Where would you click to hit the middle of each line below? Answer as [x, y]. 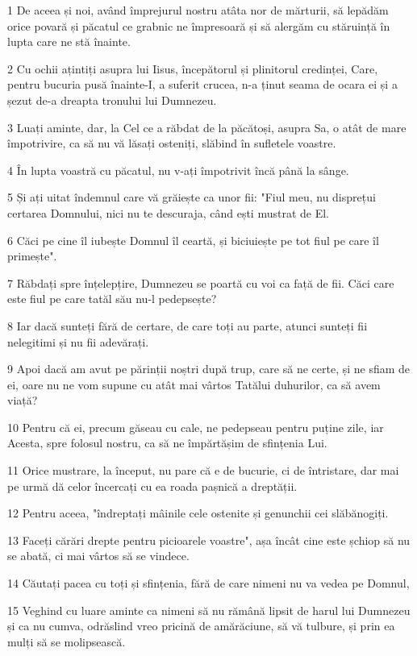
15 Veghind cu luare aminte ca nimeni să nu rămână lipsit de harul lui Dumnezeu [209, 610]
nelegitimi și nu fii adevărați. [78, 341]
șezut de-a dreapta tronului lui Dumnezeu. [112, 100]
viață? [23, 400]
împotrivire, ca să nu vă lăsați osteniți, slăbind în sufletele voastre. [172, 143]
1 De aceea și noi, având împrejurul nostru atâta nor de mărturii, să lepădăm [198, 10]
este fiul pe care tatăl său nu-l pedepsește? [112, 299]
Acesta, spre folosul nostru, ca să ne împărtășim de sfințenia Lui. [167, 443]
